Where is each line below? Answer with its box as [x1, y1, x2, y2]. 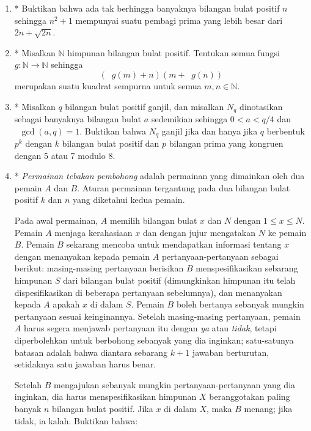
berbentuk [266, 124, 306, 137]
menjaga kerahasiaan [54, 226, 133, 238]
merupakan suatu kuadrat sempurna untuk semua [14, 79, 202, 92]
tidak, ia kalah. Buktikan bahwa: [14, 414, 138, 427]
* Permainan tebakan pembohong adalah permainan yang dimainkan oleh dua [14, 169, 305, 182]
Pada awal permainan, [14, 214, 98, 227]
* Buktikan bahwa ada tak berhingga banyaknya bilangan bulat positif [14, 2, 280, 14]
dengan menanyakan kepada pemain [14, 249, 150, 262]
